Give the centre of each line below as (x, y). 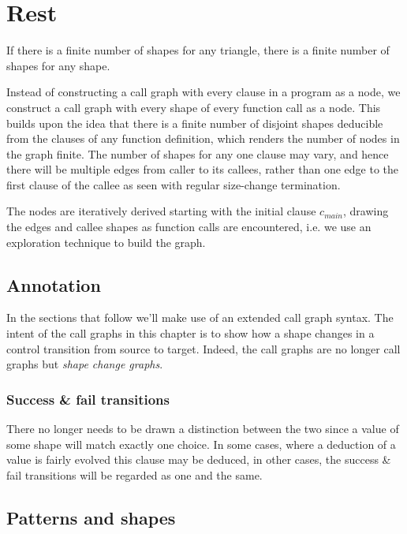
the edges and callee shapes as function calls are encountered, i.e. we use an (189, 227)
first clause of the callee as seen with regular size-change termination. (174, 184)
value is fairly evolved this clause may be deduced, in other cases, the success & (199, 459)
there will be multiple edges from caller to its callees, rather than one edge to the (202, 169)
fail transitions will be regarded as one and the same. (134, 474)
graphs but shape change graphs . (85, 364)
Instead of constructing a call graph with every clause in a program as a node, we (203, 92)
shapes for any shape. (58, 65)
